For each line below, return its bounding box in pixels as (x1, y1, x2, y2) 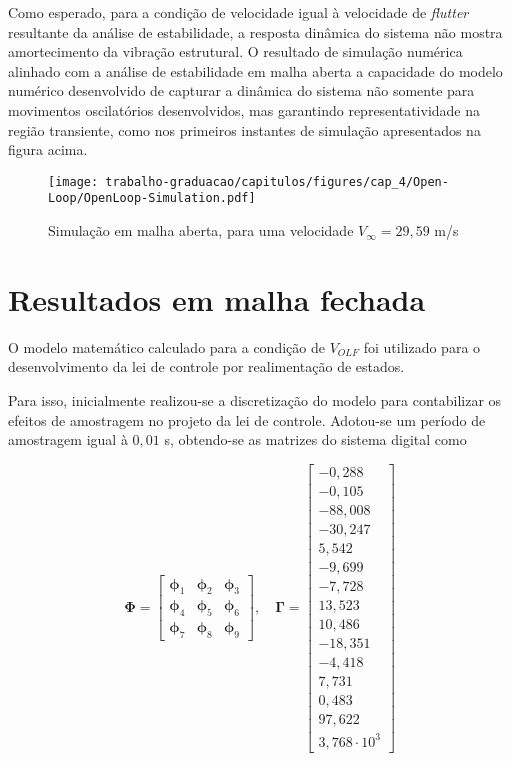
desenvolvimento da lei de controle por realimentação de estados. (8, 356, 405, 377)
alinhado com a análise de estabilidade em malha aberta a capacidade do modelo (8, 60, 503, 81)
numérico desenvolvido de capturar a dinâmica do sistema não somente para (8, 80, 475, 101)
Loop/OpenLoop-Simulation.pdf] (48, 191, 256, 206)
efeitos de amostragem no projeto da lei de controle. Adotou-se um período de (8, 409, 486, 430)
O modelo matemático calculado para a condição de (8, 336, 325, 357)
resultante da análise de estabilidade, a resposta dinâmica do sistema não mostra (8, 21, 503, 42)
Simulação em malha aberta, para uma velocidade (48, 220, 354, 241)
